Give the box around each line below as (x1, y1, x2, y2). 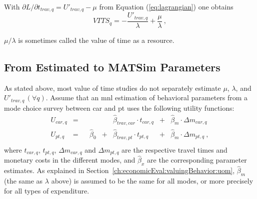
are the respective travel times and (121, 144, 227, 155)
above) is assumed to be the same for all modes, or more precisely (51, 175, 253, 186)
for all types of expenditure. (4, 185, 89, 196)
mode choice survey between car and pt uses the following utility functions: (4, 102, 234, 113)
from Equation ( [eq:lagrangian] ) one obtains (99, 1, 233, 11)
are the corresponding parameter (147, 155, 247, 165)
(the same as (4, 175, 43, 186)
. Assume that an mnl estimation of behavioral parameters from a (45, 92, 248, 103)
